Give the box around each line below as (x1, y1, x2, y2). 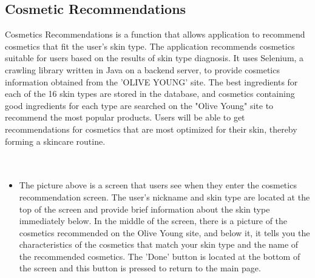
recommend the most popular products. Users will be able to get (5, 111, 245, 124)
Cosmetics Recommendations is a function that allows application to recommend (5, 28, 305, 41)
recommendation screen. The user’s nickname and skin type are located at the (19, 190, 310, 203)
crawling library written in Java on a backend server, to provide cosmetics (5, 63, 280, 76)
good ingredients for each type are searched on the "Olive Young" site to (5, 99, 274, 111)
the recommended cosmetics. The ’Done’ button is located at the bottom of (19, 250, 300, 262)
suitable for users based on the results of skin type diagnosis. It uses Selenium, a (5, 51, 304, 64)
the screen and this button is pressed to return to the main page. (19, 262, 261, 274)
